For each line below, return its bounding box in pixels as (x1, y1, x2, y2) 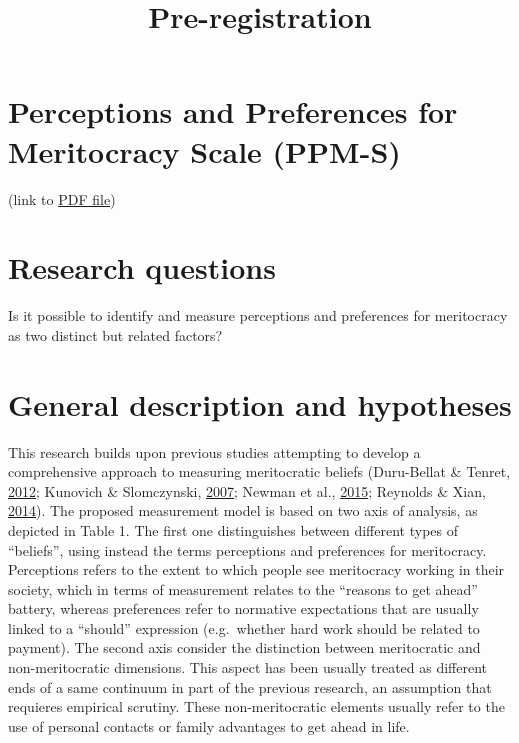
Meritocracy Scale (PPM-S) (8, 130, 401, 171)
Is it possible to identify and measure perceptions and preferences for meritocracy (8, 305, 508, 326)
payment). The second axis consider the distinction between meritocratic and (8, 637, 481, 658)
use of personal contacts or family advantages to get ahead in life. (8, 715, 410, 736)
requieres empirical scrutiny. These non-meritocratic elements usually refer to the (8, 696, 505, 717)
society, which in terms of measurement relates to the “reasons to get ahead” (8, 578, 478, 599)
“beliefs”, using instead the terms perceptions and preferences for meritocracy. (8, 539, 487, 560)
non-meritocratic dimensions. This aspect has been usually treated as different (8, 657, 488, 678)
